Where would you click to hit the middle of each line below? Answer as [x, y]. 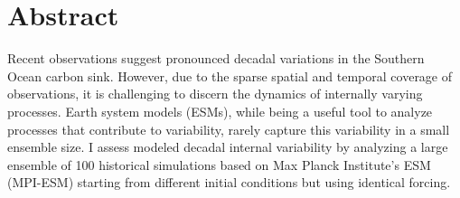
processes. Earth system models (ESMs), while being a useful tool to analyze [220, 111]
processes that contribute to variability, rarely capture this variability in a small [229, 129]
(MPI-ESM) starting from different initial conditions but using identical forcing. [229, 182]
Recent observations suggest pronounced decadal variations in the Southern [216, 58]
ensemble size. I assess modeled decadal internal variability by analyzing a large [228, 147]
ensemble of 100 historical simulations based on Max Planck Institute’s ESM [219, 164]
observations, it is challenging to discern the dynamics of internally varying [215, 94]
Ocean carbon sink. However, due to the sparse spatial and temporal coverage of [230, 75]
